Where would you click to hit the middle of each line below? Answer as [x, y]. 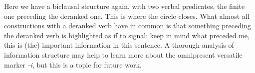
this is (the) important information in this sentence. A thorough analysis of [119, 45]
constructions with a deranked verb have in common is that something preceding [127, 26]
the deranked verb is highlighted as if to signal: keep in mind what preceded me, [127, 35]
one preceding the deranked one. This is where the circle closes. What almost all [127, 16]
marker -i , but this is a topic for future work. [73, 64]
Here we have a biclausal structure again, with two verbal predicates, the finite [125, 6]
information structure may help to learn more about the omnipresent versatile [123, 54]
